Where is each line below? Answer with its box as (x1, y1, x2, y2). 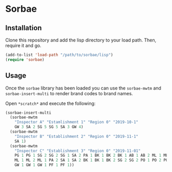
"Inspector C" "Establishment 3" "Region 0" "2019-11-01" (14, 148, 141, 154)
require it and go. (5, 42, 42, 49)
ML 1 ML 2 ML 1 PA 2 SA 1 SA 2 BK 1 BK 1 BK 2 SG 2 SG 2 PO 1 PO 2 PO (14, 158, 168, 163)
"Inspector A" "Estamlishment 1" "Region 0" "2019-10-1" (14, 120, 139, 125)
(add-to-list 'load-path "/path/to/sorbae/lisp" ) (5, 52, 114, 57)
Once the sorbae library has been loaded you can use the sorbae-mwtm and (5, 85, 161, 91)
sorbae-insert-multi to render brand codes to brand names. (5, 90, 133, 96)
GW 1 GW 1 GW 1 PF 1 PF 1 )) (14, 162, 74, 168)
